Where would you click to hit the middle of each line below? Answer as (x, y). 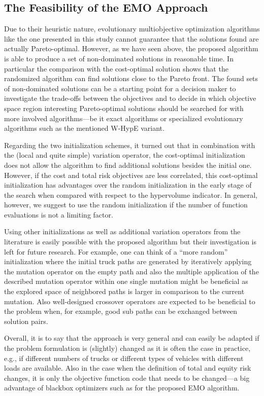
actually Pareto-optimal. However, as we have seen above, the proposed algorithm (131, 48)
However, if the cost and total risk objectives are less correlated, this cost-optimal (131, 175)
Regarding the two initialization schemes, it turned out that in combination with (130, 145)
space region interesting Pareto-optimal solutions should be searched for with (124, 108)
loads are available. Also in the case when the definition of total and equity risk (128, 368)
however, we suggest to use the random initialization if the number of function (126, 205)
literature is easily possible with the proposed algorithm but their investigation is (130, 242)
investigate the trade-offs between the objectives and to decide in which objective (130, 98)
